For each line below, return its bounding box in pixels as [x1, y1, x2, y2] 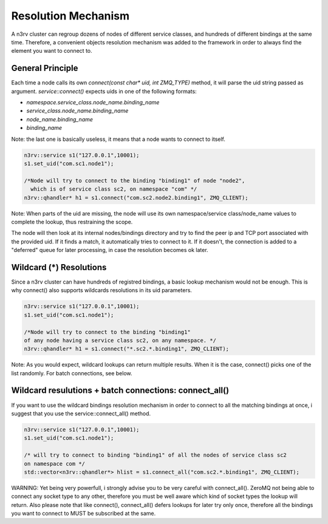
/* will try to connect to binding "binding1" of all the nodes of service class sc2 [24, 452, 287, 458]
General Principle [11, 63, 78, 73]
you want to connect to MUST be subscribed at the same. [11, 510, 156, 517]
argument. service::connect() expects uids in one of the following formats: [11, 87, 197, 95]
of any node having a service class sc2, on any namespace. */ [24, 337, 217, 344]
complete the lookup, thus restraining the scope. [11, 218, 133, 225]
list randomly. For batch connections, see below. [11, 369, 133, 376]
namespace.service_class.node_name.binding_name [26, 99, 160, 106]
